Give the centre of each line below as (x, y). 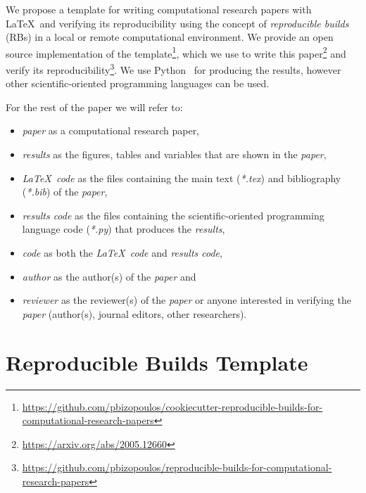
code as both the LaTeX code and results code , (122, 253)
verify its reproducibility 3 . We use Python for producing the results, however (173, 69)
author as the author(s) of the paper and (109, 276)
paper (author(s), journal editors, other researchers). (134, 313)
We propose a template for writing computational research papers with (159, 9)
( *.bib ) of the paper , (65, 192)
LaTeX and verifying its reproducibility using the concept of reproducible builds (177, 23)
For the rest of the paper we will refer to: (94, 107)
